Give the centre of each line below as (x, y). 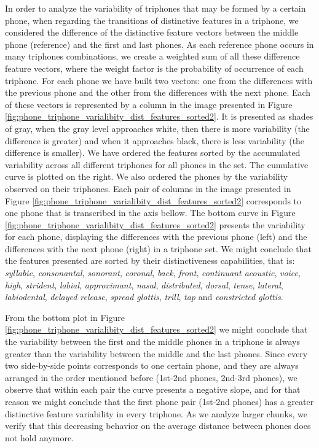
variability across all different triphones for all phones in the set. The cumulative (157, 164)
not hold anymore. (40, 437)
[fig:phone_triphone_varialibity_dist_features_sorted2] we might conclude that (156, 329)
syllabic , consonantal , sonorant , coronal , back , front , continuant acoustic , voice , (153, 273)
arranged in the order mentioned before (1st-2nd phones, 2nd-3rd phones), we (151, 377)
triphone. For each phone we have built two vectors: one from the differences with (159, 80)
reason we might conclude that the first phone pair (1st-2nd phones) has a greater (159, 401)
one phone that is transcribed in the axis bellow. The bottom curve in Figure (150, 213)
